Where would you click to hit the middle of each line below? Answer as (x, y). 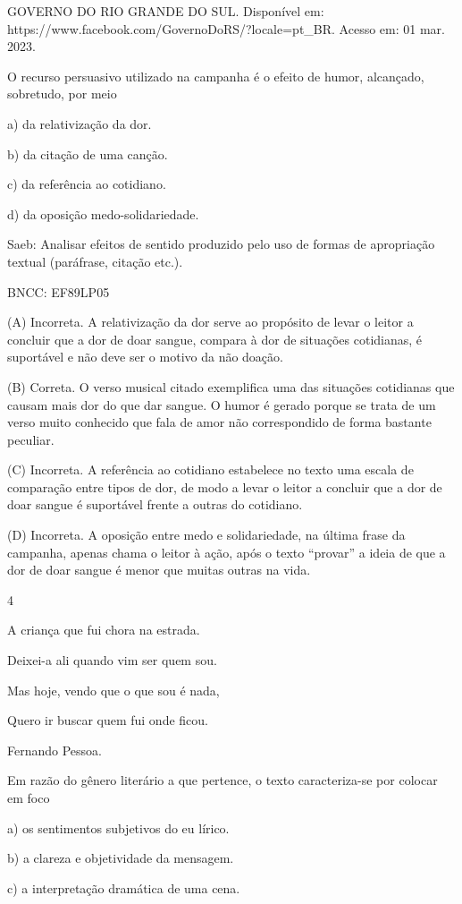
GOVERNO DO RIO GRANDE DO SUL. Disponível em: (166, 11)
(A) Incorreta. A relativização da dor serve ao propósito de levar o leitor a (210, 322)
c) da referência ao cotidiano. (87, 184)
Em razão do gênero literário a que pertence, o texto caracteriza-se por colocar (223, 780)
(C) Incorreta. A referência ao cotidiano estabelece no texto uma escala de (210, 469)
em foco (29, 797)
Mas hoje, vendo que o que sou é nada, (113, 690)
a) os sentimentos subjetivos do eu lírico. (118, 827)
